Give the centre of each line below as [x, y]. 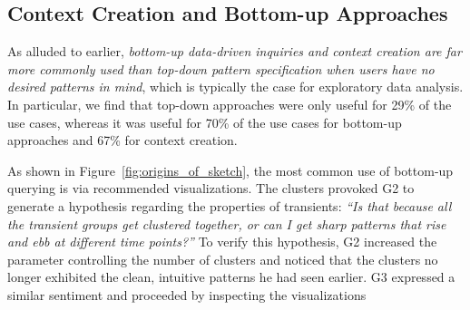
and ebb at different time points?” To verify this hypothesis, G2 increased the [222, 242]
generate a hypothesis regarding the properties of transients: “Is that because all [230, 205]
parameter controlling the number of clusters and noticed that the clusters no [223, 259]
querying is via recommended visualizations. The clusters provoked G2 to [211, 188]
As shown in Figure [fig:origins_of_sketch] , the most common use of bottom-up [230, 170]
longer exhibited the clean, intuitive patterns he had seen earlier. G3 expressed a [231, 277]
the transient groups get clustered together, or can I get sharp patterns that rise [227, 223]
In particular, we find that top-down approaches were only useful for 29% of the [230, 104]
